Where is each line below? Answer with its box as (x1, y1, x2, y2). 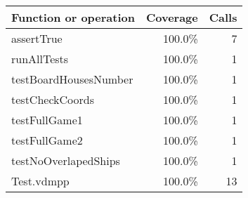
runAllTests (11, 51, 69, 67)
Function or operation (11, 9, 135, 25)
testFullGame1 (11, 112, 83, 128)
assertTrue (11, 30, 63, 46)
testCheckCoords (11, 91, 94, 107)
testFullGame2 (11, 132, 83, 148)
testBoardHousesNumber (11, 71, 133, 87)
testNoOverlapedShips (11, 152, 120, 169)
